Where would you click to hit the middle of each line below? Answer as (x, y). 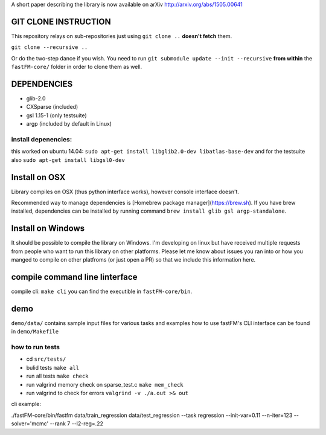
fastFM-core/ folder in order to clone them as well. (77, 67)
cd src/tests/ (46, 359)
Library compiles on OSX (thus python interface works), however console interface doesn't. (125, 192)
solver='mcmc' (30, 424)
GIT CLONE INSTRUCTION (61, 21)
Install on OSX (38, 177)
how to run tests (36, 347)
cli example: (26, 404)
